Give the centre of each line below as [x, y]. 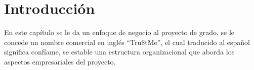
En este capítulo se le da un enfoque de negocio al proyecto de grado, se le [119, 32]
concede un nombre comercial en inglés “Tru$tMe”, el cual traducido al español [127, 42]
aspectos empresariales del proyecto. [60, 61]
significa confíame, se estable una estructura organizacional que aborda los [119, 52]
